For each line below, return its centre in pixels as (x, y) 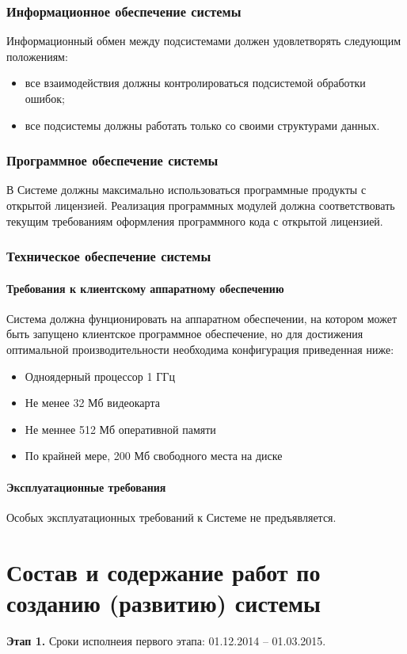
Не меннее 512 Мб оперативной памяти (120, 429)
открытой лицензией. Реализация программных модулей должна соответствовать (201, 205)
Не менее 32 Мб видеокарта (92, 403)
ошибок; (45, 98)
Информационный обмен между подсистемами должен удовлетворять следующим (203, 41)
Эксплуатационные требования (86, 487)
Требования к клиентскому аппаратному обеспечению (145, 288)
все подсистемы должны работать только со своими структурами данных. (202, 125)
